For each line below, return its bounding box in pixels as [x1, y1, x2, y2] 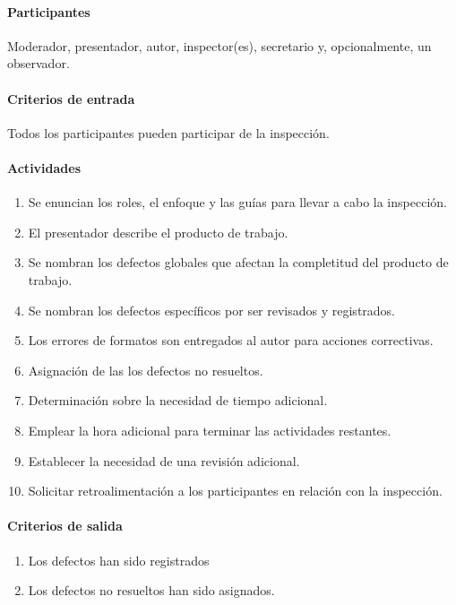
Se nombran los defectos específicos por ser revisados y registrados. [28, 300, 396, 319]
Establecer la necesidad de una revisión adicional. [28, 451, 300, 470]
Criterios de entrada [7, 89, 135, 108]
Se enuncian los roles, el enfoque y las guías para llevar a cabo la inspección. [28, 193, 447, 212]
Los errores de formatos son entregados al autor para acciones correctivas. [28, 331, 434, 350]
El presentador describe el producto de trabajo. [28, 222, 288, 241]
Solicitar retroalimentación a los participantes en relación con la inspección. [28, 481, 443, 500]
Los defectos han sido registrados [28, 550, 210, 569]
